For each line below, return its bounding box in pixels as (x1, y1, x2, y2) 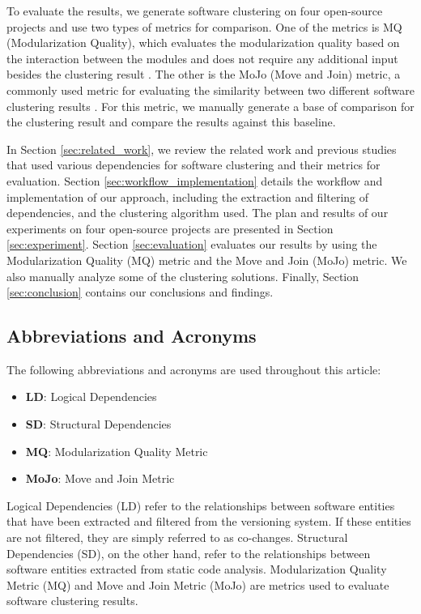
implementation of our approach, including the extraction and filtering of (6, 188, 369, 205)
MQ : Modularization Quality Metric (25, 442, 208, 459)
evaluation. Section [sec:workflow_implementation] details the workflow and (6, 172, 383, 189)
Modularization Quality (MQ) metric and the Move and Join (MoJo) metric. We (6, 251, 407, 268)
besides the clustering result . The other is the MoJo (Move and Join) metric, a (6, 66, 401, 83)
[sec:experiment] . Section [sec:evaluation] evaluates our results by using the (6, 236, 377, 253)
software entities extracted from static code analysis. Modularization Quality (6, 561, 387, 578)
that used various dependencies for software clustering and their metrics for (6, 156, 381, 173)
